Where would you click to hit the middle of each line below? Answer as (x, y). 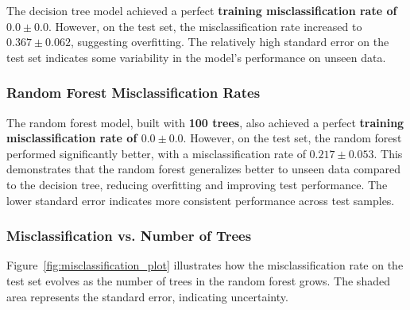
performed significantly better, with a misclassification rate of (156, 153)
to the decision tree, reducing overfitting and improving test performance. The (197, 184)
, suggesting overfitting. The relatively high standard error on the (230, 42)
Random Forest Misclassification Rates (133, 93)
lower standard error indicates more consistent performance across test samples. (201, 200)
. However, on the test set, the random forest (292, 138)
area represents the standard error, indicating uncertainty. (147, 296)
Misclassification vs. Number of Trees (129, 236)
